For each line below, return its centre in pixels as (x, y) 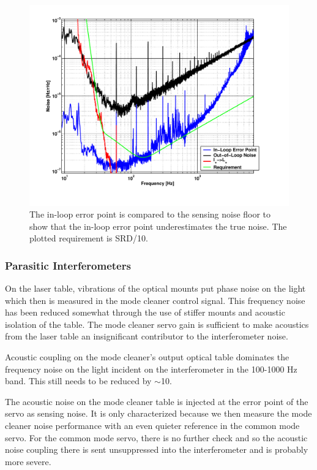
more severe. (28, 461)
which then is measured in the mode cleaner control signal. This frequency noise (155, 300)
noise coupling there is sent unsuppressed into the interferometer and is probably (157, 449)
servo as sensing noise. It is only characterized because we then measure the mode (158, 413)
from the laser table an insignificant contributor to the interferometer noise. (147, 336)
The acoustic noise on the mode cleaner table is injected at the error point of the (157, 401)
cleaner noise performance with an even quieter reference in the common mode (152, 426)
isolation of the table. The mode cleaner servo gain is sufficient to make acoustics (157, 324)
